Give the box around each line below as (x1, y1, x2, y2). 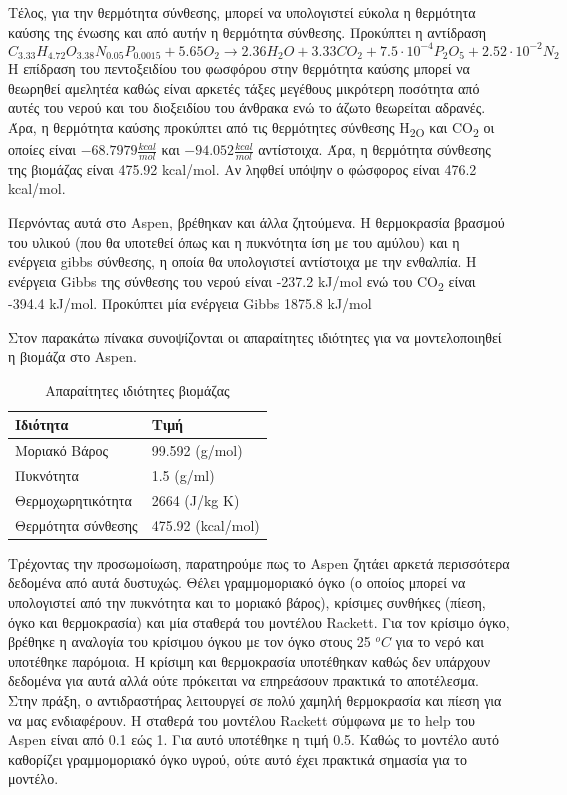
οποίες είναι (8, 139, 76, 160)
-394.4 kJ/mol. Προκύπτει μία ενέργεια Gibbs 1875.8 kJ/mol (8, 292, 372, 313)
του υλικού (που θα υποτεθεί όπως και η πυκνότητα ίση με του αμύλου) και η (8, 231, 460, 252)
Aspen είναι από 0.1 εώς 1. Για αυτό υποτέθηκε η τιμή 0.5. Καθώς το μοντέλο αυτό (8, 729, 499, 750)
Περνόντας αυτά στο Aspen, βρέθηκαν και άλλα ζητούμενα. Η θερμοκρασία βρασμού (8, 212, 505, 233)
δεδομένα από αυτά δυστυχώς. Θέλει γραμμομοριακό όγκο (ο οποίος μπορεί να (8, 572, 466, 593)
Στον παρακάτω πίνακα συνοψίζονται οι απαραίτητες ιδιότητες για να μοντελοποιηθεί (8, 326, 502, 347)
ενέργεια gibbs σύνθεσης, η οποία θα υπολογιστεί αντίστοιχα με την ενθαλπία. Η (8, 251, 477, 272)
